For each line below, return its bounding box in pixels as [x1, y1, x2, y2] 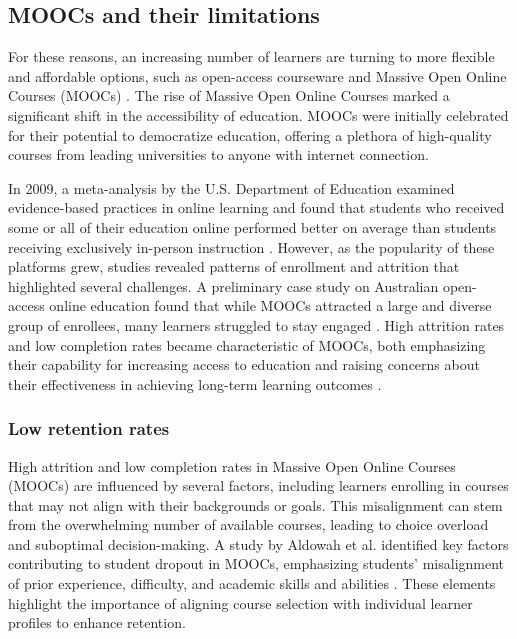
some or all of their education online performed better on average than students [8, 216, 497, 237]
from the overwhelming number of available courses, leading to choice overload [8, 514, 489, 535]
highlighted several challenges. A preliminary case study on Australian [8, 275, 439, 296]
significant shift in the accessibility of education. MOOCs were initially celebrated [8, 104, 509, 125]
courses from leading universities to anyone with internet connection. [8, 144, 429, 165]
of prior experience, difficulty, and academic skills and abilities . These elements [8, 573, 496, 594]
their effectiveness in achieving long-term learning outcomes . [8, 373, 382, 394]
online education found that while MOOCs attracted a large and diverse [49, 295, 492, 316]
